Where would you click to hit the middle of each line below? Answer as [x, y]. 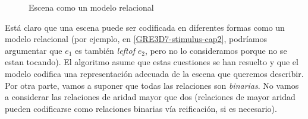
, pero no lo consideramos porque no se [216, 50]
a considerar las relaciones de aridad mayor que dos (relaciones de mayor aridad [150, 97]
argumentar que [34, 50]
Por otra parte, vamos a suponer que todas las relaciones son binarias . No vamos [152, 85]
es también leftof [105, 50]
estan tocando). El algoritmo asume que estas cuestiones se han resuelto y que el [152, 62]
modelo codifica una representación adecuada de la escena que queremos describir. [154, 73]
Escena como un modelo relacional [91, 7]
